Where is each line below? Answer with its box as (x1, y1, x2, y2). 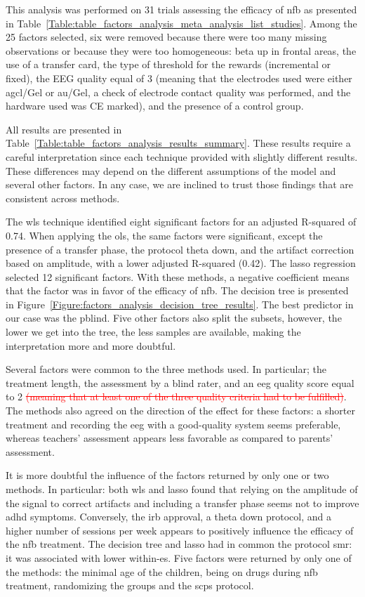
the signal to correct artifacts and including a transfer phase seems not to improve (6, 495, 359, 510)
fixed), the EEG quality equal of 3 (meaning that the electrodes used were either (6, 70, 352, 85)
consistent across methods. (6, 190, 120, 205)
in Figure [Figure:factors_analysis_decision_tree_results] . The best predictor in (6, 296, 354, 311)
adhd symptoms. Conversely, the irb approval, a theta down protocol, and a (6, 509, 331, 524)
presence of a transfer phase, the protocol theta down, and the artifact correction (6, 242, 354, 256)
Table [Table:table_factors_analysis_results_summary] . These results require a (6, 136, 351, 150)
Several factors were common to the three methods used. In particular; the (6, 362, 326, 376)
